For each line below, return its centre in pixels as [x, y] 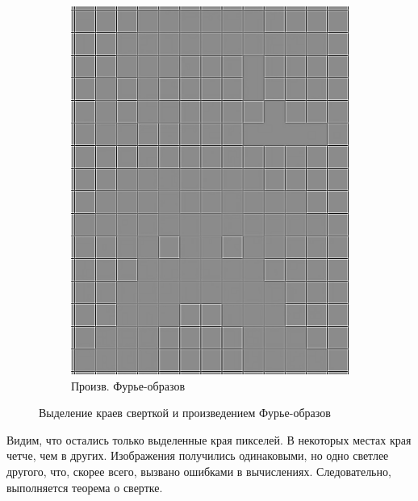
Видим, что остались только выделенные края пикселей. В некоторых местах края [209, 439]
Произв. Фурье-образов [128, 385]
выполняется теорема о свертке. [85, 487]
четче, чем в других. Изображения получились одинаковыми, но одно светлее [198, 455]
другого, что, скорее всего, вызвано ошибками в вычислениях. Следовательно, [199, 472]
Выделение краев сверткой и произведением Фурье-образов [185, 413]
